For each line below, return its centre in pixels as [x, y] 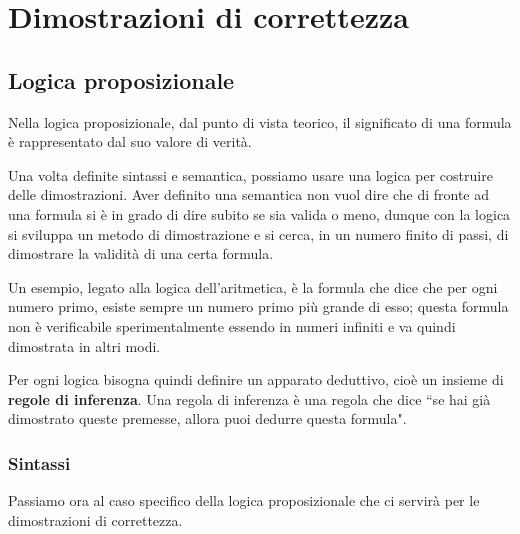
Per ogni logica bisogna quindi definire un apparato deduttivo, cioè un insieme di [256, 379]
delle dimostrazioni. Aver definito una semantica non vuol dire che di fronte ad [248, 194]
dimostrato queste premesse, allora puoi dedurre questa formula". [207, 418]
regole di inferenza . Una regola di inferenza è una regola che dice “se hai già [249, 398]
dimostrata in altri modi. [84, 345]
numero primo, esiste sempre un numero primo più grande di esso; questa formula [258, 306]
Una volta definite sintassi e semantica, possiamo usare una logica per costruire [250, 174]
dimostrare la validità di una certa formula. [141, 253]
